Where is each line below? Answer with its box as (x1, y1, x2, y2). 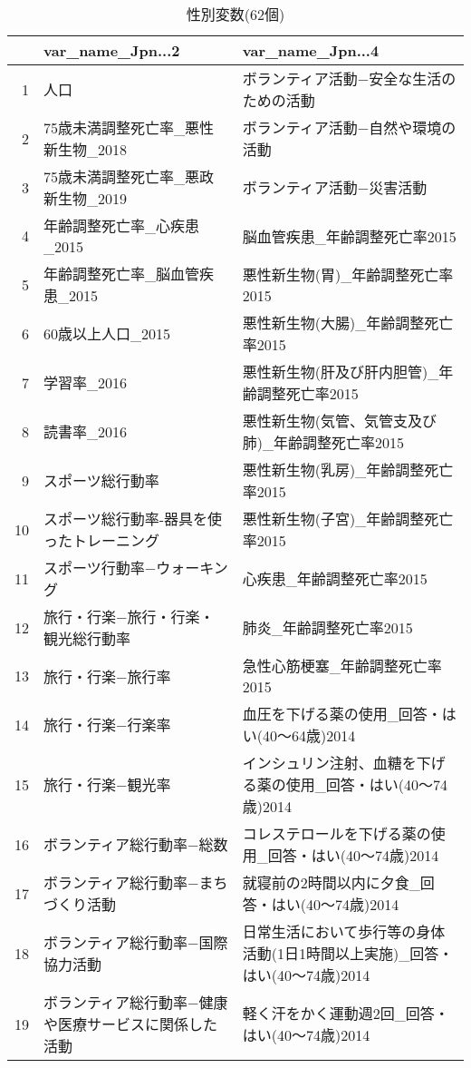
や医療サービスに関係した (43, 1014, 218, 1034)
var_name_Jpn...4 (242, 40, 380, 61)
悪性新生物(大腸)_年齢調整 (242, 312, 425, 333)
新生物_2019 (43, 188, 128, 209)
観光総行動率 (43, 628, 131, 649)
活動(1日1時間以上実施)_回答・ (242, 943, 454, 964)
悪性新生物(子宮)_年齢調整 (242, 508, 425, 529)
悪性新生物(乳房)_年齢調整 (242, 459, 425, 480)
